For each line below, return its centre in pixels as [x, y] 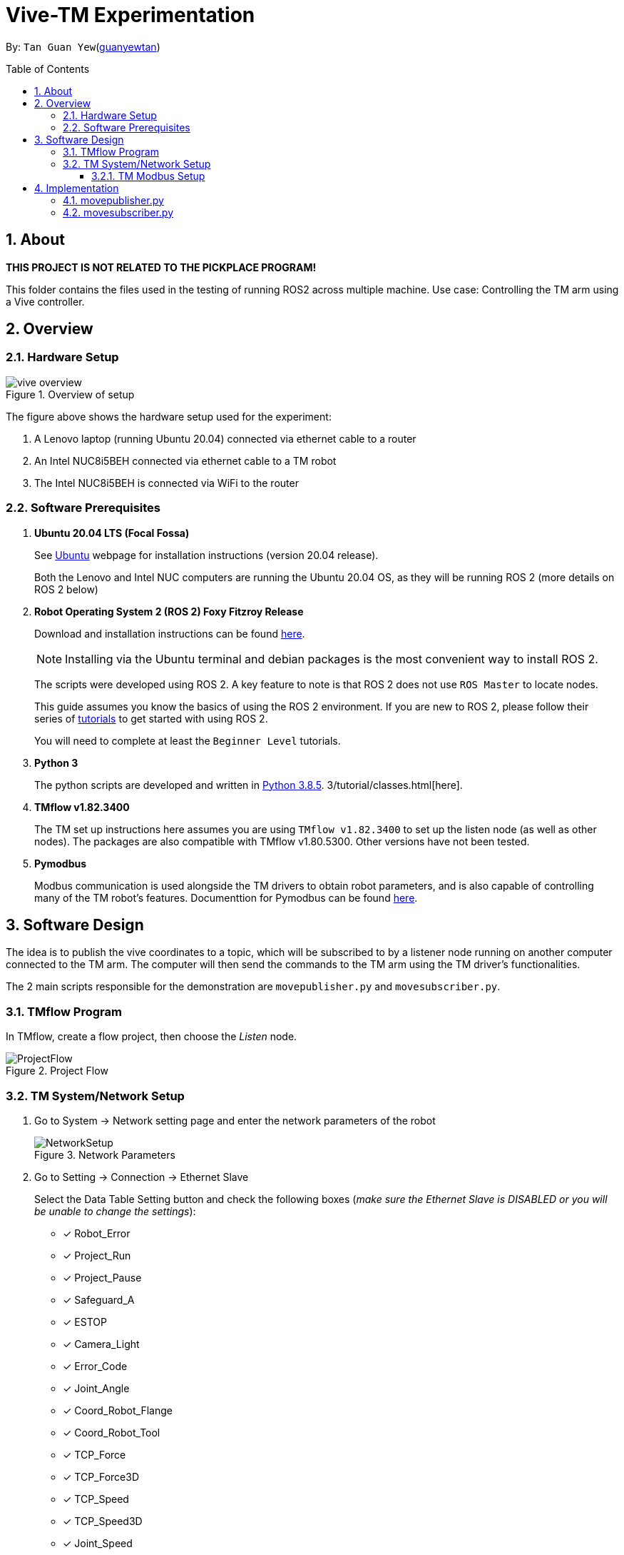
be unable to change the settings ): [115, 1211]
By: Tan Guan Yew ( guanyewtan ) [83, 46]
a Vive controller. [45, 301]
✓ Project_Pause [102, 1277]
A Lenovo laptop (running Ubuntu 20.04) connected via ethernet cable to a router [225, 438]
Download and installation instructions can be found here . [170, 633]
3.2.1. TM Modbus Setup [148, 176]
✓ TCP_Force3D [101, 1476]
